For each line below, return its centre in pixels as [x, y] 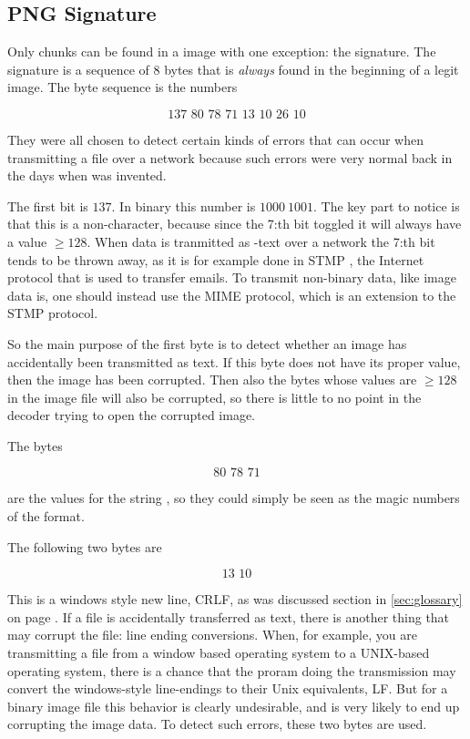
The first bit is [48, 205]
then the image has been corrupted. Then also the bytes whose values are [212, 380]
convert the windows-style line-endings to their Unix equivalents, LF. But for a [228, 688]
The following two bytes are [85, 546]
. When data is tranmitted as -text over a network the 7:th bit [261, 241]
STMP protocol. [53, 313]
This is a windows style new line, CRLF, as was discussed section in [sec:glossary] [235, 599]
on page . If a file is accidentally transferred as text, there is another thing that [229, 616]
